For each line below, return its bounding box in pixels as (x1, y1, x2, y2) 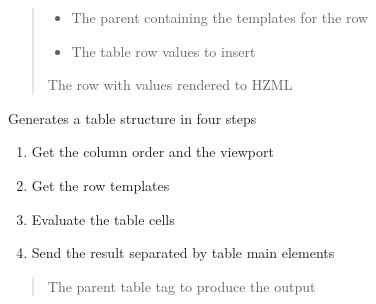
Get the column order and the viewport (31, 141, 274, 162)
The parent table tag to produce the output (47, 275, 316, 296)
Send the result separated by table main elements (31, 242, 335, 263)
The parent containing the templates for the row (71, 7, 369, 27)
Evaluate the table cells (31, 208, 175, 229)
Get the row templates (31, 174, 170, 195)
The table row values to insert (71, 40, 256, 61)
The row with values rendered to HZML (47, 74, 293, 95)
